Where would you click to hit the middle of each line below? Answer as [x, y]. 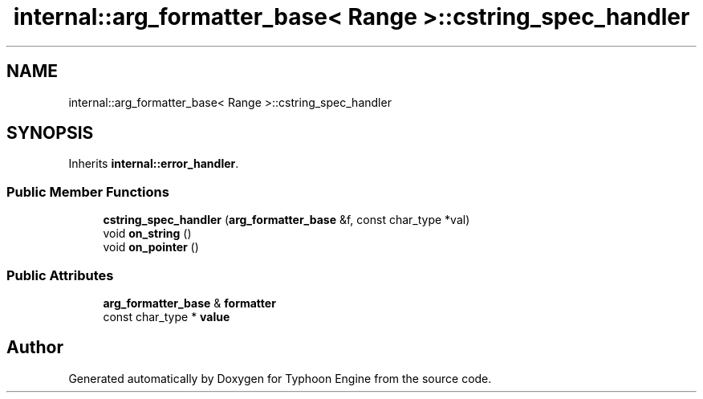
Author [35, 348]
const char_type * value [167, 316]
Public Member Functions [88, 191]
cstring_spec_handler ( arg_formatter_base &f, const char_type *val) [286, 220]
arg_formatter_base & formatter [189, 303]
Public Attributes [60, 275]
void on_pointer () [151, 247]
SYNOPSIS [50, 133]
